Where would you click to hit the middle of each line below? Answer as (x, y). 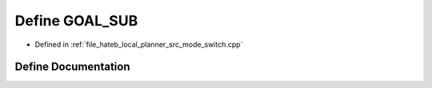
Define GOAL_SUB (76, 21)
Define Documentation (72, 67)
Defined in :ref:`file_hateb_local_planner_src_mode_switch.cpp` (139, 44)
